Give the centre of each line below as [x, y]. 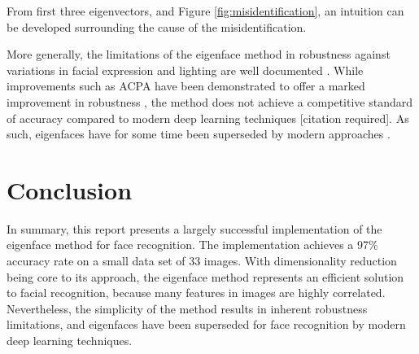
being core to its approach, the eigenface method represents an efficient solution [205, 276]
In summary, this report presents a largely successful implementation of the [194, 228]
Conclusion [70, 189]
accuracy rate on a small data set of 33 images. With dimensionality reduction [202, 261]
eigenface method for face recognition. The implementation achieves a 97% [192, 245]
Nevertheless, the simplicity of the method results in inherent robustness [187, 308]
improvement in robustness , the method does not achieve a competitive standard [210, 101]
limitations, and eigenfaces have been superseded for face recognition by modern [206, 324]
